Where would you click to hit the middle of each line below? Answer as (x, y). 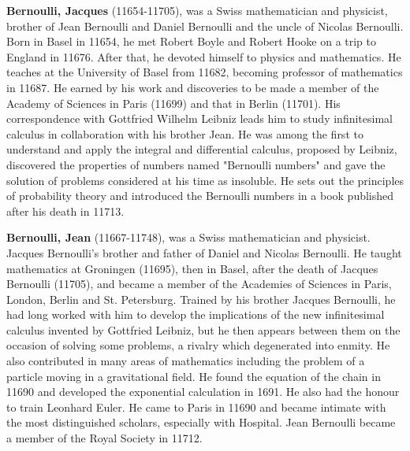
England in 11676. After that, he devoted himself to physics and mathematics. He (204, 56)
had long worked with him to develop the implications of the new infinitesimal (196, 314)
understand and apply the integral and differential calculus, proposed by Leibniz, (202, 149)
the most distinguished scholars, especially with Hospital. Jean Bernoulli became (201, 422)
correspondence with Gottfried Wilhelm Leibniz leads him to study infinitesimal (199, 118)
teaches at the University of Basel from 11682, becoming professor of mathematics (205, 72)
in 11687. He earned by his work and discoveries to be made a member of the (193, 87)
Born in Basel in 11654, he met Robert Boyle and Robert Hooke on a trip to (192, 41)
